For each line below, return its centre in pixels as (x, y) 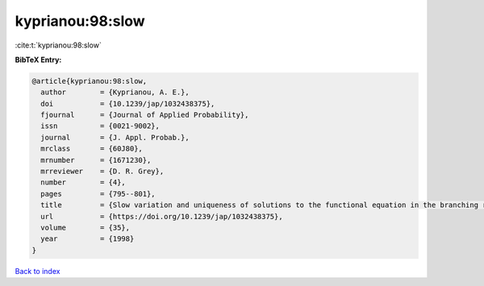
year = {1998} (88, 239)
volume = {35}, (86, 228)
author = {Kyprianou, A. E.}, (115, 92)
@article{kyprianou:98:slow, (90, 81)
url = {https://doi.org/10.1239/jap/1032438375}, (162, 216)
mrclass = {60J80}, (92, 149)
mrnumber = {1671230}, (96, 160)
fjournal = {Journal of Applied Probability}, (145, 115)
